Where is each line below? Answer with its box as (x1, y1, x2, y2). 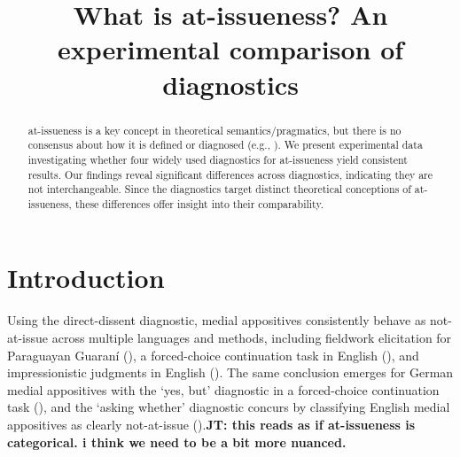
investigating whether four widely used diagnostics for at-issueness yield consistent (27, 151, 408, 167)
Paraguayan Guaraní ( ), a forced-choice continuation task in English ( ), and (7, 345, 419, 364)
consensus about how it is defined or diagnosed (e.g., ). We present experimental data (27, 137, 423, 152)
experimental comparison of (57, 31, 404, 67)
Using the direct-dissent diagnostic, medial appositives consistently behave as (7, 311, 426, 329)
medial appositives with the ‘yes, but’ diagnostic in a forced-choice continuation (7, 380, 440, 399)
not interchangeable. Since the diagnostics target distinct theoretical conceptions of (27, 182, 411, 197)
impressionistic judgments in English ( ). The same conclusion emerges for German (7, 363, 454, 382)
